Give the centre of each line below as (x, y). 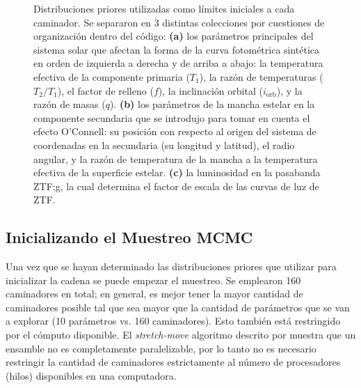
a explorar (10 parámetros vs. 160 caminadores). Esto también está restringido (173, 321)
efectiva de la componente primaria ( (112, 76)
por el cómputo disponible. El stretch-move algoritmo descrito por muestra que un (181, 335)
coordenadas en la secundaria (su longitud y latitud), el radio (164, 145)
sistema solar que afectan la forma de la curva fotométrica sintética (177, 49)
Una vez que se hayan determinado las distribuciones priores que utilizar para (171, 266)
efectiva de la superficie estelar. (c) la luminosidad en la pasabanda (177, 172)
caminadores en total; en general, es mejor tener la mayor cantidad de (154, 294)
